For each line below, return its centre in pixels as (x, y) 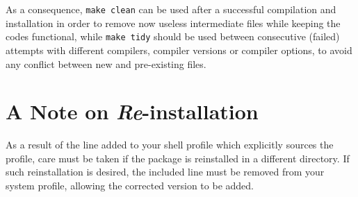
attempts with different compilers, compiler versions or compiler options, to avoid (179, 50)
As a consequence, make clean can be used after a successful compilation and (171, 9)
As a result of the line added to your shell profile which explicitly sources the (170, 145)
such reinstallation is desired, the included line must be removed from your (165, 172)
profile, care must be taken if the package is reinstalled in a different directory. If (178, 158)
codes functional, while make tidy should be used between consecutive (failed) (173, 36)
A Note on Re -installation (132, 112)
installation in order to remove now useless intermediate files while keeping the (173, 23)
